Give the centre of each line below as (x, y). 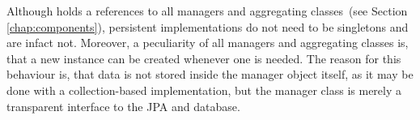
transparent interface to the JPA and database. (123, 106)
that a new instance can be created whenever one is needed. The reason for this (204, 58)
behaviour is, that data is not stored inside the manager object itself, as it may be (210, 74)
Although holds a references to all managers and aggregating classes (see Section (207, 11)
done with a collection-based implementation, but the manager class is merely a (204, 90)
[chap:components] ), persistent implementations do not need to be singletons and (208, 26)
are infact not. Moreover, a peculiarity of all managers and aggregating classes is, (208, 43)
